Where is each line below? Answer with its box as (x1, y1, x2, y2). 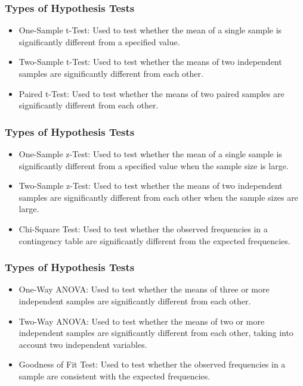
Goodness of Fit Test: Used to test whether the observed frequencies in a (18, 358, 286, 371)
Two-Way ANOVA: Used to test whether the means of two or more (18, 315, 265, 327)
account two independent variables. (18, 338, 147, 350)
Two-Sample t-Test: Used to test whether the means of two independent (18, 55, 282, 68)
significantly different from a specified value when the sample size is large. (18, 159, 289, 172)
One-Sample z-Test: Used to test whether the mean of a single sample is (18, 148, 282, 160)
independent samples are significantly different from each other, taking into (18, 326, 293, 339)
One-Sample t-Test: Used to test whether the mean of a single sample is (18, 24, 282, 36)
